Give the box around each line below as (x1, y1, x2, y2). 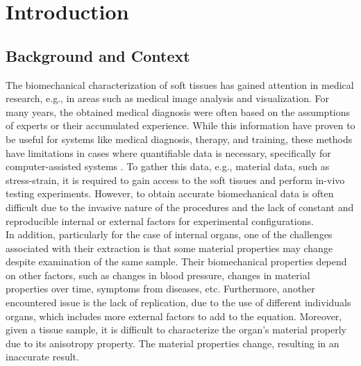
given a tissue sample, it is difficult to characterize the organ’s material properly (6, 322, 346, 337)
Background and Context (6, 44, 190, 66)
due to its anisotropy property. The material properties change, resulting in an (6, 335, 339, 350)
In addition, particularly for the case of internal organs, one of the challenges (6, 227, 333, 242)
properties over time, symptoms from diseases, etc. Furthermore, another (6, 281, 315, 296)
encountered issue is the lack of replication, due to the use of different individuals (6, 295, 351, 310)
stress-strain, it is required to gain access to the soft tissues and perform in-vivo (6, 172, 345, 187)
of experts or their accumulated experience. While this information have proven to (6, 118, 355, 133)
